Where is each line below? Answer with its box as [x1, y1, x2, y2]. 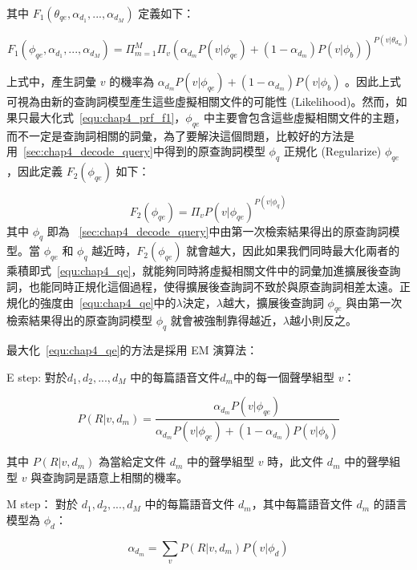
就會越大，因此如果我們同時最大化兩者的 [186, 242, 400, 259]
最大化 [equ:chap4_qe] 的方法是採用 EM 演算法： [6, 342, 258, 358]
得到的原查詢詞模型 [164, 143, 265, 160]
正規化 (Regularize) [283, 143, 382, 160]
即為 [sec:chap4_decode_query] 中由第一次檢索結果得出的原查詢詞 [47, 222, 389, 239]
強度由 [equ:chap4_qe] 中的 [39, 293, 176, 310]
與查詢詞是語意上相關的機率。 [30, 468, 188, 485]
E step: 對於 [6, 368, 67, 385]
